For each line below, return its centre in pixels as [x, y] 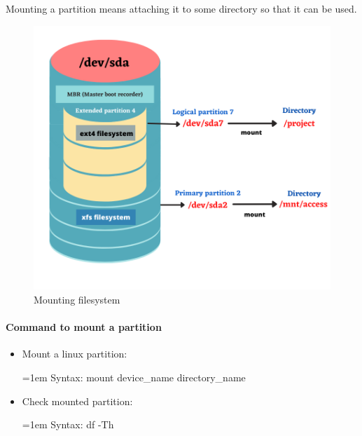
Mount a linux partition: [75, 354]
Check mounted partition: [77, 401]
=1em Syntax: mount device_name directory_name [134, 377]
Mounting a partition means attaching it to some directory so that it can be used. [181, 8]
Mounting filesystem [77, 300]
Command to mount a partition [84, 327]
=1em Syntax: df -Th [68, 424]
